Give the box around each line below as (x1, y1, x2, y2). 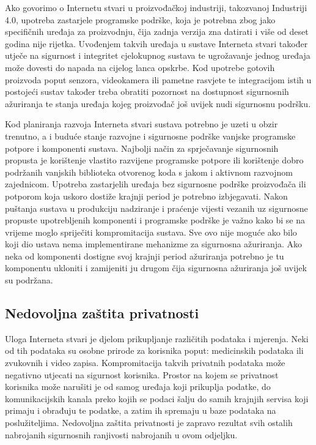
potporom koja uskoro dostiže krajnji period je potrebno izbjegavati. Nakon (5, 189, 288, 202)
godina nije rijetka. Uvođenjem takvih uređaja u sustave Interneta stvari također (5, 37, 308, 50)
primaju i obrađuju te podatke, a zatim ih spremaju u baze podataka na (5, 404, 276, 417)
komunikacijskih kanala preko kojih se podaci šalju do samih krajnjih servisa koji (5, 392, 309, 405)
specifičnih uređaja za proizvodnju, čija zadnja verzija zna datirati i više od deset (5, 25, 309, 38)
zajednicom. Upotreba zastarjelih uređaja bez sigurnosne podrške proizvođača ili (5, 178, 306, 190)
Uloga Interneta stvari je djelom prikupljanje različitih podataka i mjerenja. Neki (5, 332, 309, 345)
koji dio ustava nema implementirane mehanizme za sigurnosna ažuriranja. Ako (5, 237, 303, 250)
